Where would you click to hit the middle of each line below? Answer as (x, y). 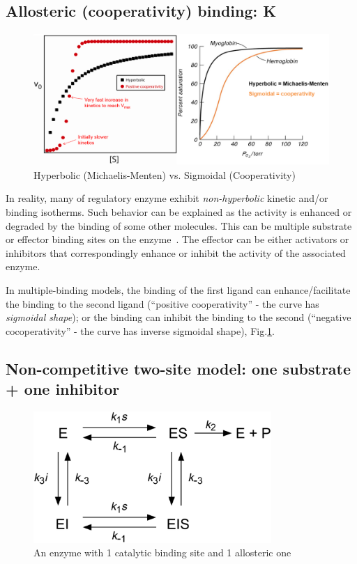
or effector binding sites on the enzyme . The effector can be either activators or (177, 239)
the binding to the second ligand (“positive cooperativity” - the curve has (162, 303)
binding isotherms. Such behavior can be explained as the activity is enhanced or (179, 211)
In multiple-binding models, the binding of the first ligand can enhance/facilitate (178, 289)
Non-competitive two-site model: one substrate (178, 368)
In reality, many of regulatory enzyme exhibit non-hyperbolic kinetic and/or (167, 198)
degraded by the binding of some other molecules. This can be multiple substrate (179, 225)
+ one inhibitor (63, 389)
